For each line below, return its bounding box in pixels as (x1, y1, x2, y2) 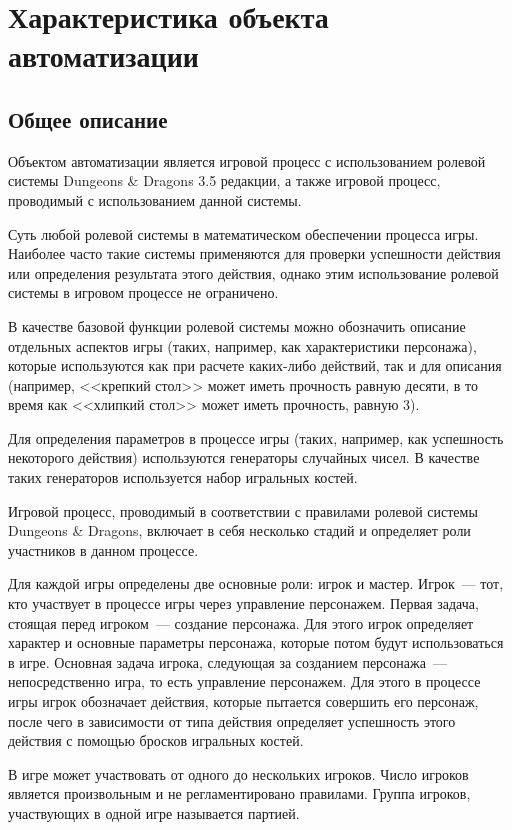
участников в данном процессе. (8, 539, 199, 560)
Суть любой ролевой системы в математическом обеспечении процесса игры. (8, 223, 479, 244)
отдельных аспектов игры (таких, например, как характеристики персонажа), (8, 335, 477, 356)
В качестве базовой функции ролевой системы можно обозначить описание (8, 315, 466, 336)
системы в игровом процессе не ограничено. (8, 282, 279, 303)
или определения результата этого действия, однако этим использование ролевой (8, 262, 499, 283)
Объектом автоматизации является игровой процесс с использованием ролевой (8, 150, 486, 171)
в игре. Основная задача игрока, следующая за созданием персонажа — (8, 651, 447, 672)
